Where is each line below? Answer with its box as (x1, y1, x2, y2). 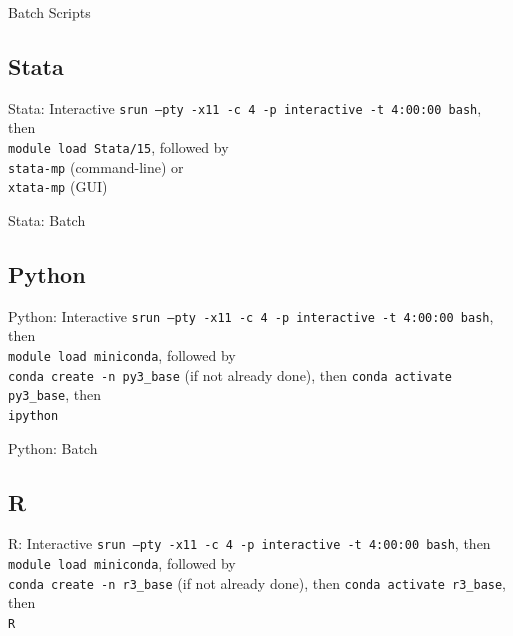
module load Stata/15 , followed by (8, 137, 229, 158)
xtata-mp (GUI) (8, 176, 108, 197)
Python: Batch (8, 437, 98, 458)
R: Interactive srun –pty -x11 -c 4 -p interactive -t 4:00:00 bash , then (8, 533, 491, 554)
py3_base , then (8, 384, 102, 405)
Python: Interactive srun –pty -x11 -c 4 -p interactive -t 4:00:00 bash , (8, 305, 494, 326)
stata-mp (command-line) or (8, 156, 184, 177)
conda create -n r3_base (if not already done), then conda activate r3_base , (8, 572, 507, 593)
